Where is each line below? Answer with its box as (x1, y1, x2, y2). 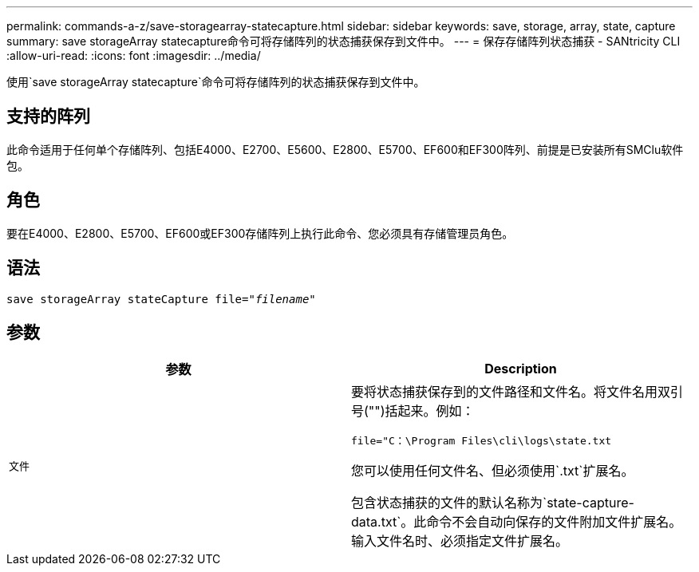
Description (484, 361, 557, 377)
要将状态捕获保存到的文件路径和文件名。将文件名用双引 (351, 384, 684, 400)
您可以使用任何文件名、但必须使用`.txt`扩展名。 (351, 463, 634, 479)
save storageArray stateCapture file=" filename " (6, 292, 316, 306)
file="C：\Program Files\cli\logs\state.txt (351, 435, 612, 448)
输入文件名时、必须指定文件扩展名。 (351, 533, 569, 550)
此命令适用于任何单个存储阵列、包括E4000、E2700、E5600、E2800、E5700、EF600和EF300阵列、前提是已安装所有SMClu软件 (6, 142, 684, 156)
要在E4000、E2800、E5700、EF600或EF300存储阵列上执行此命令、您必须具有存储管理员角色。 (6, 226, 514, 240)
